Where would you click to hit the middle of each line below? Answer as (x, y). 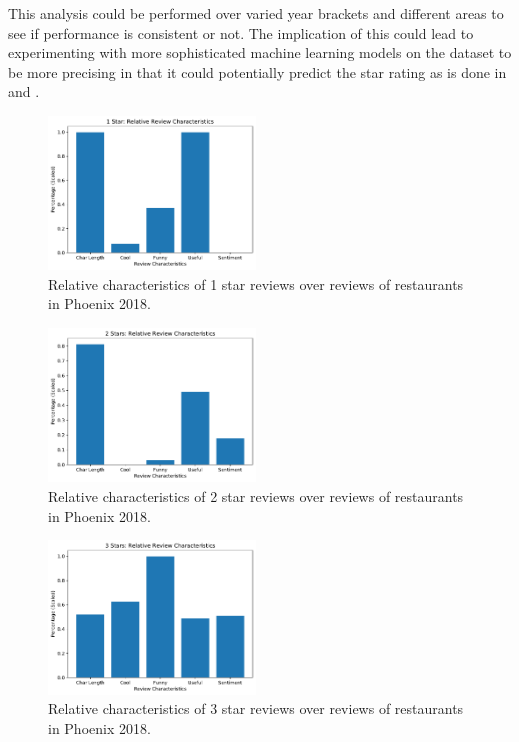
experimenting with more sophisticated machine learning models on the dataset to (260, 52)
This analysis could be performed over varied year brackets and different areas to (256, 13)
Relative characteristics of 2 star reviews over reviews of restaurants (256, 496)
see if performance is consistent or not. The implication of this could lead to (241, 32)
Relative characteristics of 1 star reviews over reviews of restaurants (256, 283)
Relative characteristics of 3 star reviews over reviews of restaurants (256, 708)
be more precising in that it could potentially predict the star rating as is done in (257, 71)
